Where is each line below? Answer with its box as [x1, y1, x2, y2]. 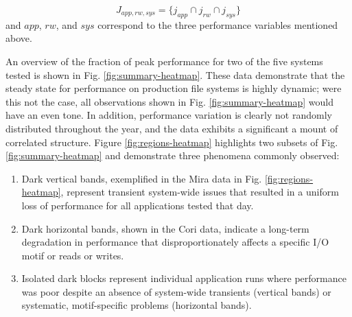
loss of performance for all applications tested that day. [21, 198, 254, 212]
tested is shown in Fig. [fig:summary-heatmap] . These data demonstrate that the [5, 67, 345, 82]
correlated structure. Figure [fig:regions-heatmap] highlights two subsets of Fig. [5, 134, 338, 149]
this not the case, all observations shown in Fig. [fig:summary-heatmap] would [5, 94, 333, 108]
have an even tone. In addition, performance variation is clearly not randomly [5, 108, 332, 122]
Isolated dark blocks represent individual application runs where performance [21, 271, 347, 285]
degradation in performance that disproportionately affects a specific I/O [21, 235, 329, 249]
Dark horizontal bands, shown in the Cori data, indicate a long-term [21, 221, 309, 235]
